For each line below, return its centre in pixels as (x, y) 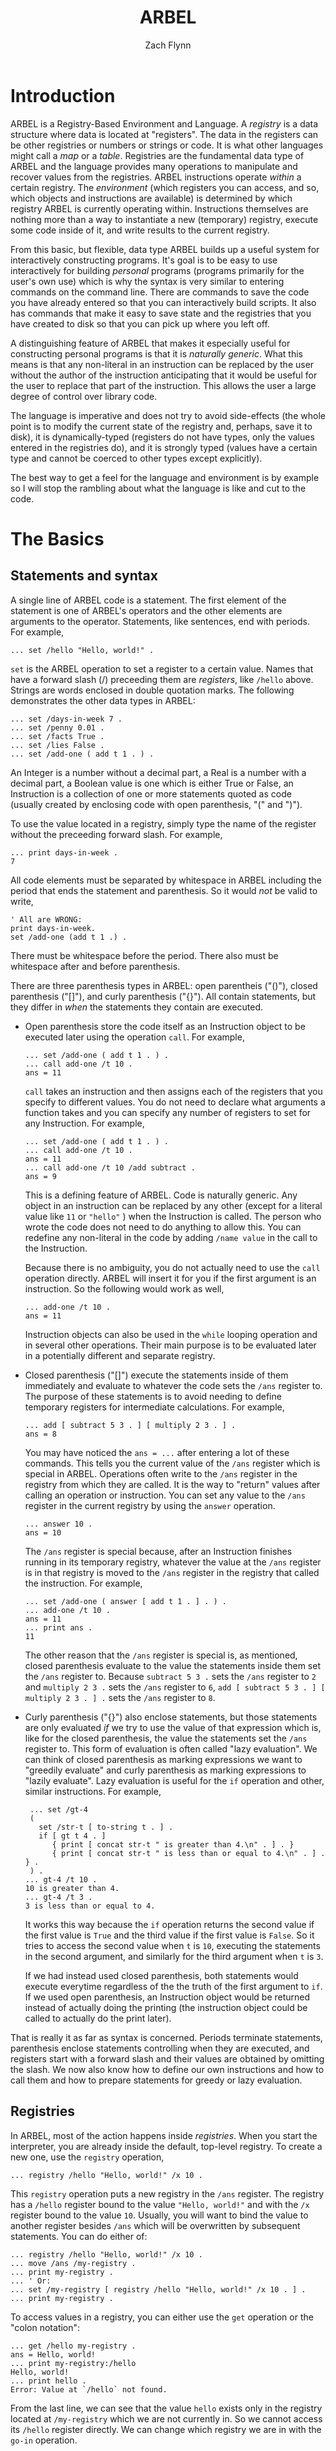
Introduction (63, 95)
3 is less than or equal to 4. (90, 1906)
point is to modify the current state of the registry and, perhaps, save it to (161, 426)
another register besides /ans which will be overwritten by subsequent (155, 2225)
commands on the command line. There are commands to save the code (160, 292)
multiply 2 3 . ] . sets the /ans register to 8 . (120, 1697)
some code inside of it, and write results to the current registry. (140, 230)
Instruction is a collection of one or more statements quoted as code (151, 793)
